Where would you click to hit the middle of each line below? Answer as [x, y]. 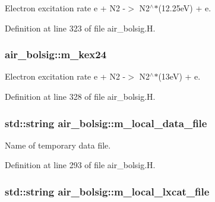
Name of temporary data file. [58, 145]
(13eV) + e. [179, 76]
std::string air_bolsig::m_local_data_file [106, 123]
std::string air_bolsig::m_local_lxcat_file [107, 191]
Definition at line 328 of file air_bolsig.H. [80, 96]
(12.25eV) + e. [185, 8]
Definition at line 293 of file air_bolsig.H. [80, 165]
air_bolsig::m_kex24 [56, 54]
